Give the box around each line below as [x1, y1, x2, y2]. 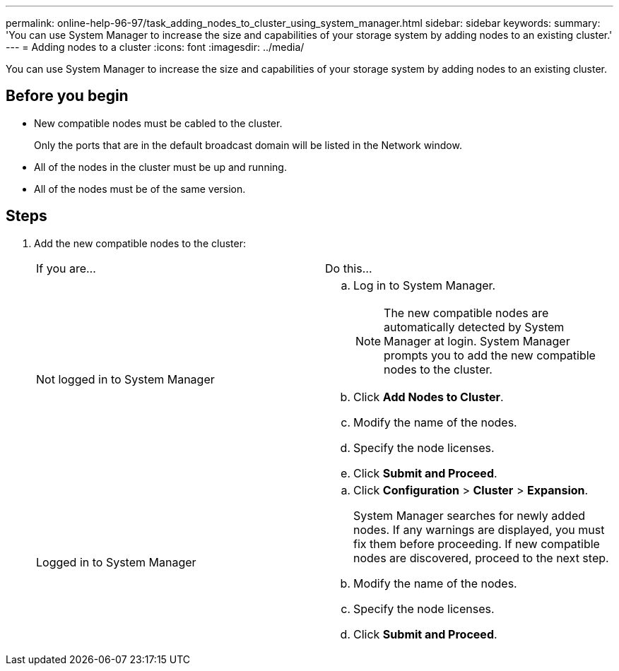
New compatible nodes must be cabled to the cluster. [34, 117, 283, 129]
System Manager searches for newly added [353, 508, 586, 523]
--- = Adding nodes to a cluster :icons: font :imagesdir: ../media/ [6, 41, 305, 53]
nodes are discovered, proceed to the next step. [353, 550, 609, 565]
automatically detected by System [384, 319, 565, 334]
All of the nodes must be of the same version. [34, 182, 246, 195]
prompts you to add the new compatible [384, 348, 596, 362]
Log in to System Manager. [353, 278, 496, 292]
